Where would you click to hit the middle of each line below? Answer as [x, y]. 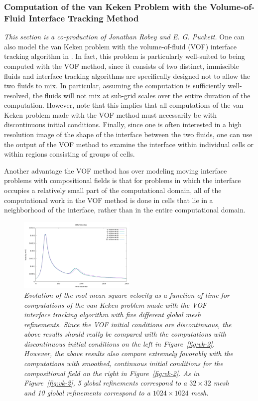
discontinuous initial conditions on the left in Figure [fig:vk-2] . [119, 343]
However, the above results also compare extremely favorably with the [129, 353]
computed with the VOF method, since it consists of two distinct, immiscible [122, 66]
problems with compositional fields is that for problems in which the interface [123, 180]
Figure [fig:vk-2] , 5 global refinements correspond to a [106, 383]
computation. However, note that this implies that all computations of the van [124, 105]
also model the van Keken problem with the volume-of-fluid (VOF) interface [121, 46]
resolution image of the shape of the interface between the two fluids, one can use [128, 134]
